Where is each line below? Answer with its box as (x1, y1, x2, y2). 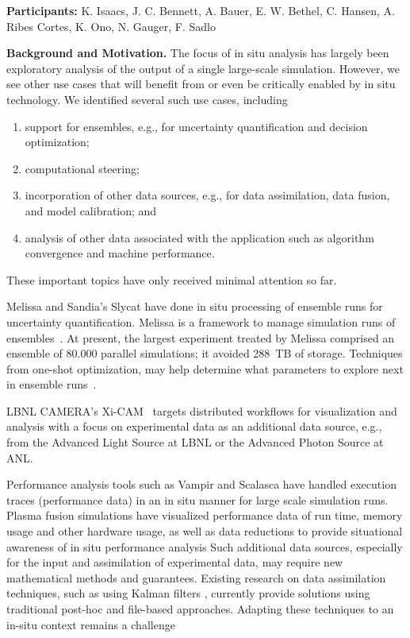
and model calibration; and (25, 202, 157, 218)
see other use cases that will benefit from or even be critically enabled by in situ (6, 75, 396, 92)
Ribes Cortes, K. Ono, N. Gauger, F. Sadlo (6, 17, 216, 34)
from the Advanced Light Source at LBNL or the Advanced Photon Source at (6, 434, 384, 450)
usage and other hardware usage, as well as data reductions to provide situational (6, 523, 403, 539)
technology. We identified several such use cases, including (6, 91, 288, 107)
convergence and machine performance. (25, 245, 215, 261)
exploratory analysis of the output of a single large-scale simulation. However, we (6, 60, 400, 76)
